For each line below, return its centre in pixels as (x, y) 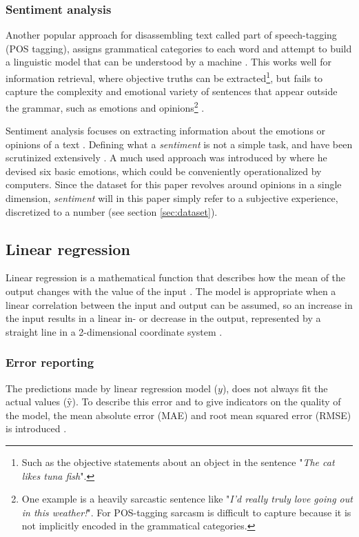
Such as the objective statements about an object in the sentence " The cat (178, 462)
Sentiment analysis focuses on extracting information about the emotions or (166, 131)
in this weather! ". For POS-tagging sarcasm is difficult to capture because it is (186, 512)
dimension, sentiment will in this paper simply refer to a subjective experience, (172, 198)
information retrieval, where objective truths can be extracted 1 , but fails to (164, 77)
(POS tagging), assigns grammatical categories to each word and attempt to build (179, 48)
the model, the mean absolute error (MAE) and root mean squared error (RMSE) (178, 415)
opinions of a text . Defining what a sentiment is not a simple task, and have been (179, 144)
